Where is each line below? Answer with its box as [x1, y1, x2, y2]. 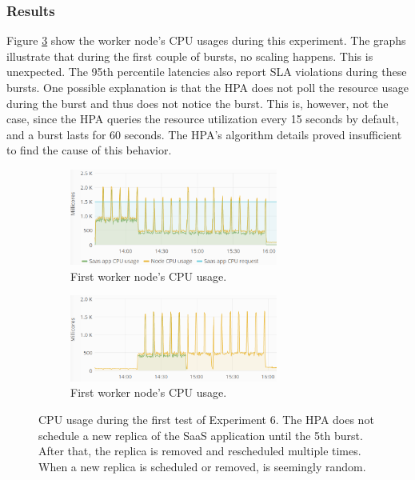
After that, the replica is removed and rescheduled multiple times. [38, 442, 361, 459]
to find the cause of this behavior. [6, 142, 172, 158]
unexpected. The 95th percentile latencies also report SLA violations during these [6, 63, 407, 80]
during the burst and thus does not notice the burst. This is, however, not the [6, 94, 389, 111]
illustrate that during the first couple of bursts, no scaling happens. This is [6, 47, 373, 64]
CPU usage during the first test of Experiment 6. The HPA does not [38, 410, 374, 427]
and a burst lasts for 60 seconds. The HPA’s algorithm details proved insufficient [6, 126, 402, 142]
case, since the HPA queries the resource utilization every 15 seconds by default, [6, 110, 399, 127]
